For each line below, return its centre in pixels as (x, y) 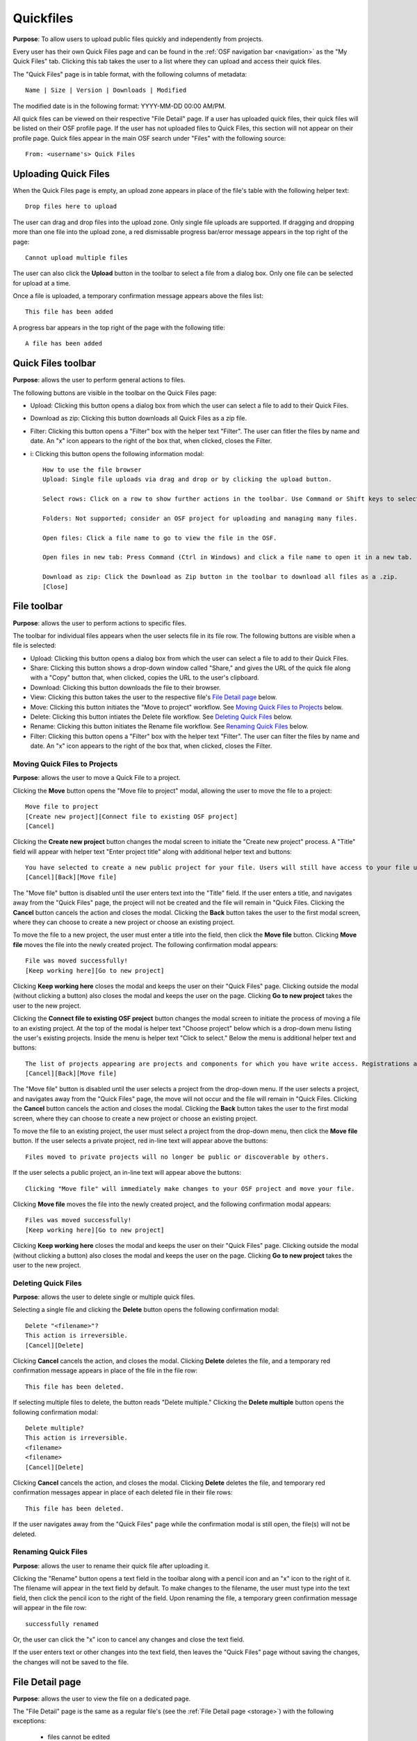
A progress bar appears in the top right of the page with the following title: (119, 327)
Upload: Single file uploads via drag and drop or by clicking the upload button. (187, 479)
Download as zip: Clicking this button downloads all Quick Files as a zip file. (139, 419)
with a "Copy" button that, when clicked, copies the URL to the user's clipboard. (145, 678)
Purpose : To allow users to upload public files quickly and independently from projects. (138, 39)
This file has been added (69, 312)
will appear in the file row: (50, 1608)
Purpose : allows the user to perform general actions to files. (99, 380)
